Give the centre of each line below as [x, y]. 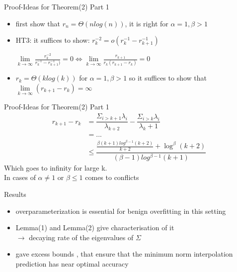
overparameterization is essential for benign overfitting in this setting [121, 211]
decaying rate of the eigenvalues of [81, 237]
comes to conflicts [112, 177]
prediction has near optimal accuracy [72, 263]
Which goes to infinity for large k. [56, 167]
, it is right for [147, 23]
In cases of [20, 177]
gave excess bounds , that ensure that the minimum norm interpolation [124, 254]
